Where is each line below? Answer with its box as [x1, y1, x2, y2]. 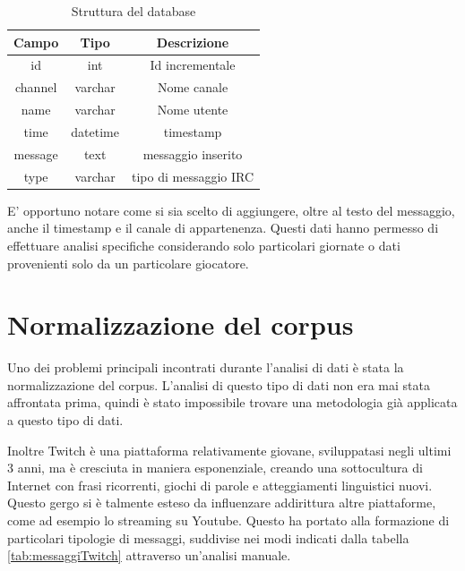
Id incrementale [150, 55, 236, 74]
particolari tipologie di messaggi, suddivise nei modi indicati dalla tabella [7, 528, 409, 547]
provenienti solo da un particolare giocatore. [7, 253, 249, 272]
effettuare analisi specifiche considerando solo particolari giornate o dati [7, 235, 400, 254]
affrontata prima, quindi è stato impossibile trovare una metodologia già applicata [7, 393, 458, 412]
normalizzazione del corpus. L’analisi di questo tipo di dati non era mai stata [7, 375, 430, 394]
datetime [71, 122, 119, 141]
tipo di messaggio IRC [132, 166, 254, 185]
